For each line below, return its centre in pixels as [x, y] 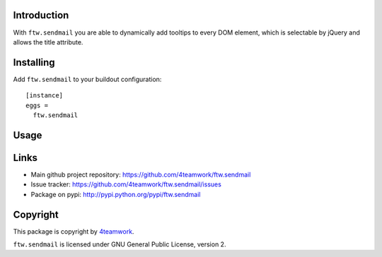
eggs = [37, 105]
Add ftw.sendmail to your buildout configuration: [87, 79]
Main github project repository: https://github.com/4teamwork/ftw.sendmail [141, 174]
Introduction [41, 15]
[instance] [45, 96]
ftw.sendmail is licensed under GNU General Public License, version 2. [120, 244]
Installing [34, 62]
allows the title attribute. [48, 42]
